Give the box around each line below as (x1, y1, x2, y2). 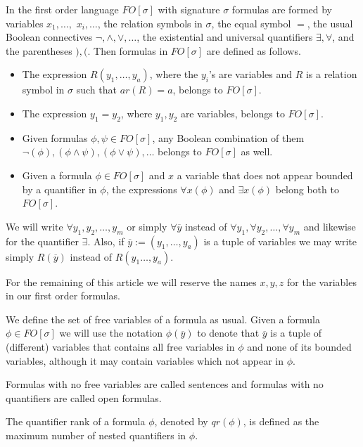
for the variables (287, 274, 357, 289)
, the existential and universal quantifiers (136, 30, 313, 44)
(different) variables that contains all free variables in (6, 339, 235, 354)
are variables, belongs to (180, 105, 285, 120)
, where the (149, 67, 198, 82)
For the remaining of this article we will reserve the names (6, 274, 257, 289)
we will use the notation (59, 325, 163, 340)
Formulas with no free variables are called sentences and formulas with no (6, 377, 324, 391)
